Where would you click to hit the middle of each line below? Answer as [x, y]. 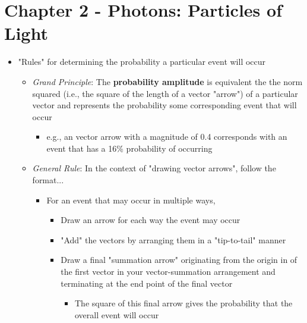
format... [48, 180]
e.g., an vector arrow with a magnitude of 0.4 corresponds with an [167, 137]
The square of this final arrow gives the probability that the [183, 303]
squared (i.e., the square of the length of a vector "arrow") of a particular [165, 93]
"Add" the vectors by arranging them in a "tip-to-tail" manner [173, 239]
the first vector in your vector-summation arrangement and [168, 272]
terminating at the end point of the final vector [147, 283]
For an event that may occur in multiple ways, [131, 200]
